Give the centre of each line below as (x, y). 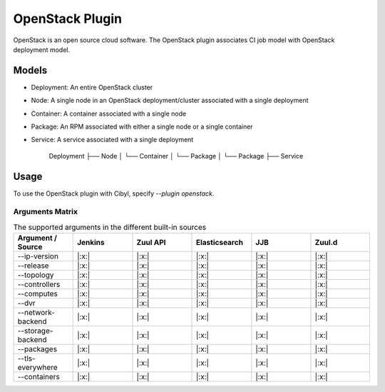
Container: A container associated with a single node (109, 114)
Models (30, 70)
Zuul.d (326, 243)
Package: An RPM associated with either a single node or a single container (142, 127)
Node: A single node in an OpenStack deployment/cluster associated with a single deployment (170, 101)
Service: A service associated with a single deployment (112, 140)
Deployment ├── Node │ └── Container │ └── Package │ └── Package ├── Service (176, 156)
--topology (36, 275)
